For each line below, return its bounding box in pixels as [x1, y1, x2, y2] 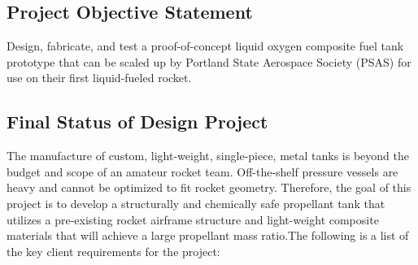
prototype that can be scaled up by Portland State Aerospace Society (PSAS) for [7, 53, 411, 70]
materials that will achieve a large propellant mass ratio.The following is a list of [7, 227, 409, 244]
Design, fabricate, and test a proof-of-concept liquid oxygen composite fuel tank [7, 37, 404, 54]
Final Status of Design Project [7, 109, 268, 134]
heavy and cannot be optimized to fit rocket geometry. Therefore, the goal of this [7, 179, 411, 196]
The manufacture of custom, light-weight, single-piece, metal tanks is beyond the [7, 147, 409, 164]
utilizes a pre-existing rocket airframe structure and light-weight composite [7, 211, 379, 228]
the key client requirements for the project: [7, 242, 220, 259]
